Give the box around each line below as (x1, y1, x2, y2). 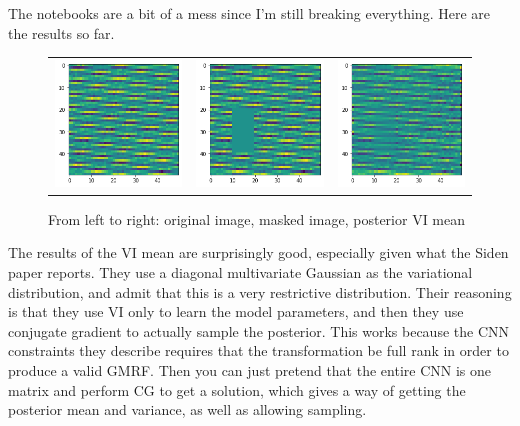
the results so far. (8, 22, 115, 43)
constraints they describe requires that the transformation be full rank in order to (8, 340, 509, 361)
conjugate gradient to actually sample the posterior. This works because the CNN (8, 320, 510, 341)
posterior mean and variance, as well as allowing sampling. (8, 399, 367, 420)
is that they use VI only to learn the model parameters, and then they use (8, 301, 464, 322)
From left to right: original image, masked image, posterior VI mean (48, 208, 466, 229)
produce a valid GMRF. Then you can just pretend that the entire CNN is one (8, 360, 491, 381)
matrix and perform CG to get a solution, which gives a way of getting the (8, 379, 466, 400)
